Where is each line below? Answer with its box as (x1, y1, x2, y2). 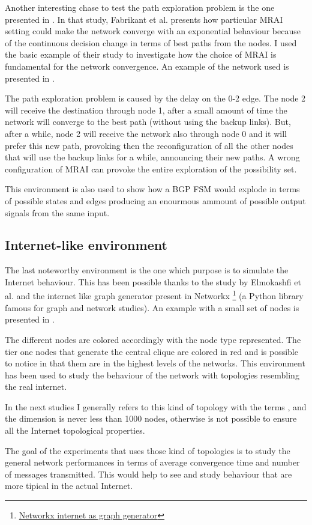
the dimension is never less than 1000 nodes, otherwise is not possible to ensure (5, 412, 297, 425)
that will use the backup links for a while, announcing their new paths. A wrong (5, 151, 300, 163)
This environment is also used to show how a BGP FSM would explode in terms (5, 183, 300, 195)
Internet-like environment (5, 235, 167, 254)
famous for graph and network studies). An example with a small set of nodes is (5, 301, 299, 314)
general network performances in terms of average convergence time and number (5, 456, 300, 469)
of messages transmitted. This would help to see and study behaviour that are (5, 467, 292, 480)
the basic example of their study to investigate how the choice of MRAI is (5, 48, 277, 61)
